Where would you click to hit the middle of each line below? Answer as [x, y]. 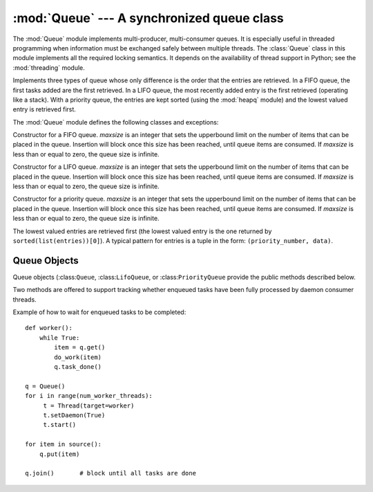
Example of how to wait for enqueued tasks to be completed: [99, 312]
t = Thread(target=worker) [89, 406]
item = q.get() [80, 347]
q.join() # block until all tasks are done [111, 473]
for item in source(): [64, 444]
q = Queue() [45, 386]
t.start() [60, 425]
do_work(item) [78, 357]
